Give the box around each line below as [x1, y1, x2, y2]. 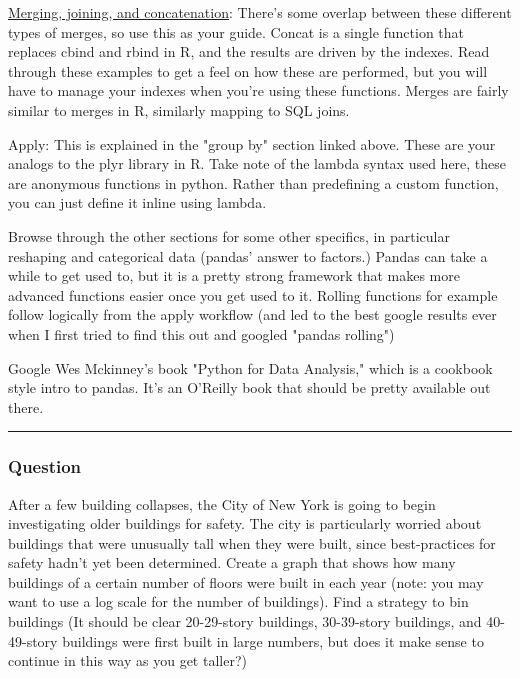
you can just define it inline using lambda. [8, 192, 267, 213]
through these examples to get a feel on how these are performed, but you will [8, 60, 488, 81]
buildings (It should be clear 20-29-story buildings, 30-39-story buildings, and [8, 611, 482, 632]
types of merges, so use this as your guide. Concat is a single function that [8, 21, 465, 42]
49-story [8, 630, 58, 651]
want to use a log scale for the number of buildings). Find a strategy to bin [8, 591, 469, 612]
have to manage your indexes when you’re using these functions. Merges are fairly [8, 80, 509, 101]
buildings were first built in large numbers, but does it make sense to [62, 630, 484, 651]
